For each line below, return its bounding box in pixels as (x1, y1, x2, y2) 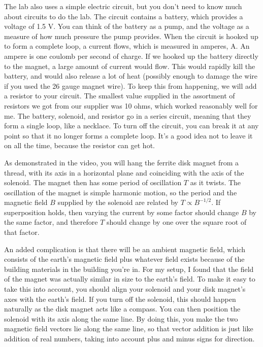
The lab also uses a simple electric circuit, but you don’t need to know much (4, 1, 242, 11)
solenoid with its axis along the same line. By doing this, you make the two (4, 313, 238, 324)
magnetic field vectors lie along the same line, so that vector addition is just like (4, 323, 253, 334)
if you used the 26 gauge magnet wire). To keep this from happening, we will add (4, 80, 257, 91)
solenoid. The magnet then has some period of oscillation (4, 177, 182, 188)
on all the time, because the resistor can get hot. (4, 140, 155, 151)
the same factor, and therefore (4, 217, 98, 227)
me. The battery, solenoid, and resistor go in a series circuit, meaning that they (4, 110, 251, 121)
